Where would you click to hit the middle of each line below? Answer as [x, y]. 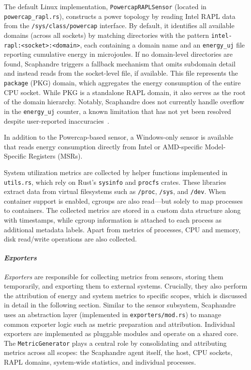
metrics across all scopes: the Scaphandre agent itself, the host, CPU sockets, [118, 352]
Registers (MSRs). [55, 156]
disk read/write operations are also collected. [70, 239]
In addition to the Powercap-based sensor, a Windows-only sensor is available [119, 137]
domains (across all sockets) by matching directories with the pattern [107, 35]
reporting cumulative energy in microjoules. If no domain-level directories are [118, 54]
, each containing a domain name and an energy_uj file [162, 44]
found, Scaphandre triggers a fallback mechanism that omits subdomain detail [120, 63]
